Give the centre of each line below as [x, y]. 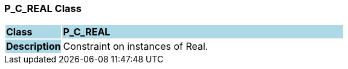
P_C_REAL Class [43, 8]
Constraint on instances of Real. [136, 46]
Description [34, 46]
